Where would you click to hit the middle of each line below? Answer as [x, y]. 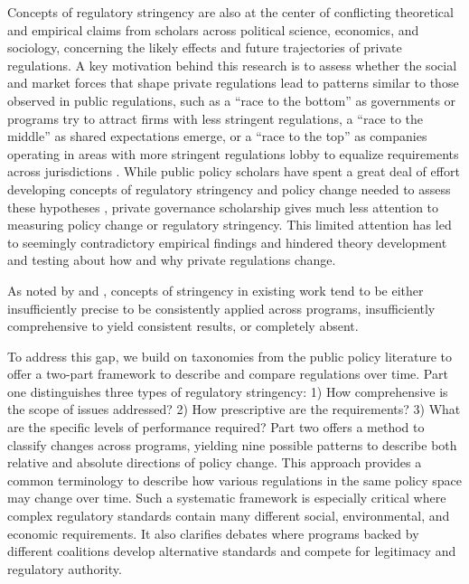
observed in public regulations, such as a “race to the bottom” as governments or [232, 100]
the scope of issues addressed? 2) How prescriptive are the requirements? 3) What [234, 409]
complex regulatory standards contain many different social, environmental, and [229, 516]
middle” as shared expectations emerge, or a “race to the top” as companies [217, 136]
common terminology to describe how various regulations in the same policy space [234, 480]
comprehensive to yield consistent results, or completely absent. [183, 326]
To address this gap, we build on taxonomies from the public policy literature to [230, 356]
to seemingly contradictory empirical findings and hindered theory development [227, 242]
